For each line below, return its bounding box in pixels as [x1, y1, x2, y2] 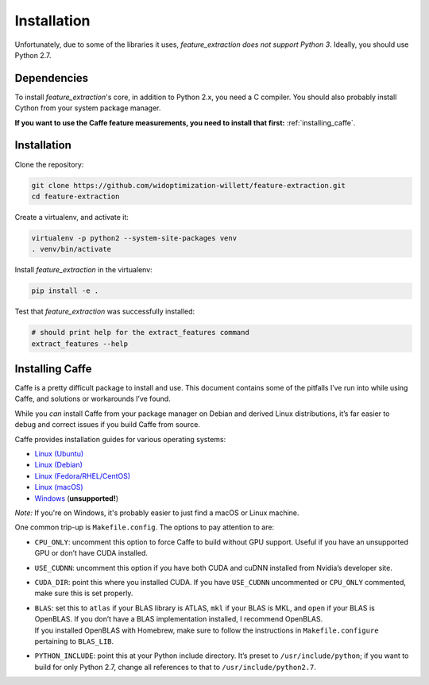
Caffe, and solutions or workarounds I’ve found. [14, 394, 171, 404]
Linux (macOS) [34, 483, 83, 492]
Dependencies [14, 71, 89, 85]
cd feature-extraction [31, 191, 120, 201]
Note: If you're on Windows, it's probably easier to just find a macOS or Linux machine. [14, 508, 300, 518]
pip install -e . [31, 287, 99, 295]
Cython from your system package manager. [14, 103, 161, 113]
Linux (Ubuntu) [34, 449, 84, 459]
